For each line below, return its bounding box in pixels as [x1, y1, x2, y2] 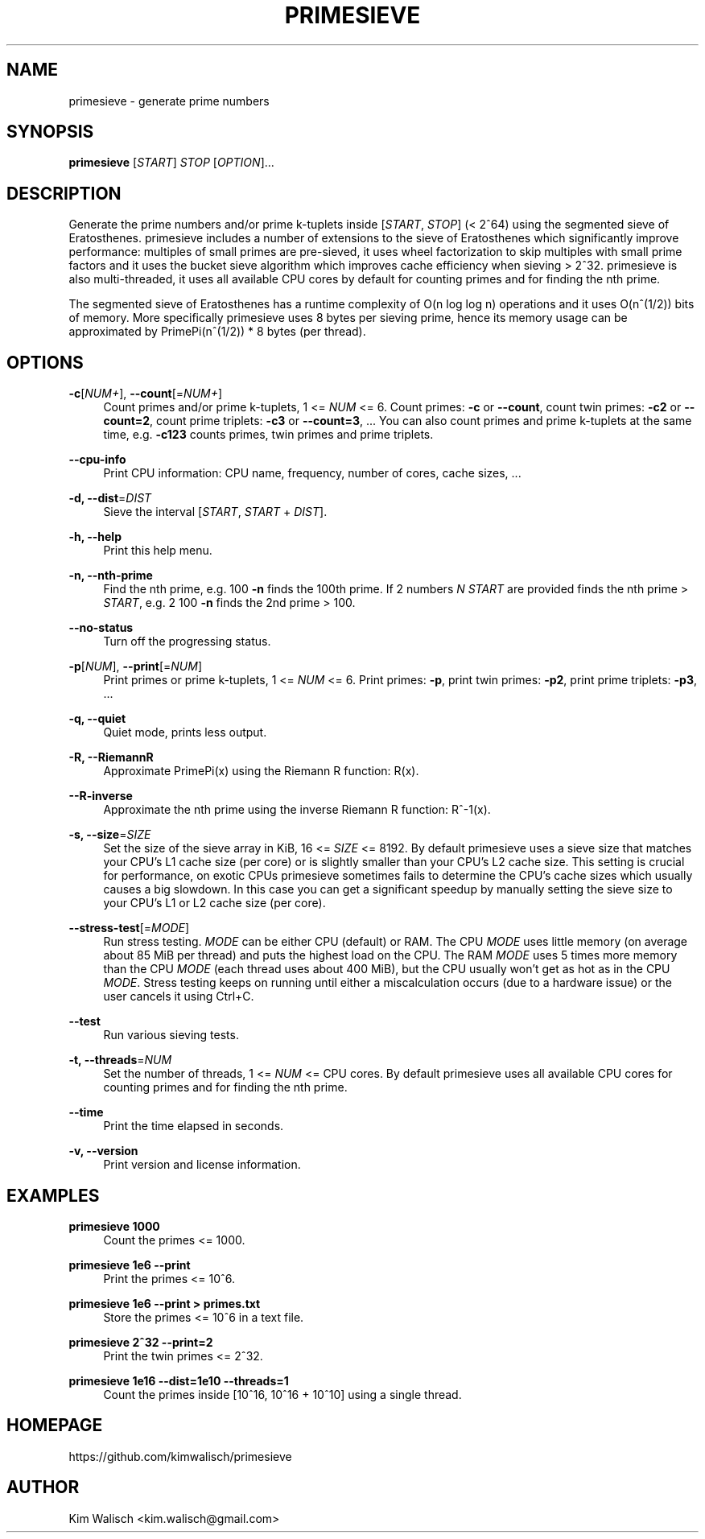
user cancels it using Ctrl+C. [103, 989, 254, 1004]
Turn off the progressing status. [103, 634, 271, 649]
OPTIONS [6, 352, 84, 373]
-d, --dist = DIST [68, 491, 152, 505]
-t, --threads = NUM [68, 1053, 172, 1067]
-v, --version [68, 1144, 138, 1158]
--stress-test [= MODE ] [68, 921, 190, 935]
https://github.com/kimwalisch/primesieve [68, 1449, 292, 1463]
